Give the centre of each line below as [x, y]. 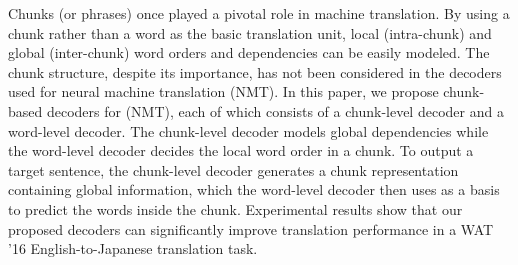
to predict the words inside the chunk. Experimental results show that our [235, 208]
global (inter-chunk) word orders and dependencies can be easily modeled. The [249, 52]
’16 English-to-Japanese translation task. [133, 248]
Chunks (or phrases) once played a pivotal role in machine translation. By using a [259, 13]
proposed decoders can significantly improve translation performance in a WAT [251, 228]
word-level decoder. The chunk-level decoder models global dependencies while [248, 130]
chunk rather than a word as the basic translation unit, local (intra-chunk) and [250, 32]
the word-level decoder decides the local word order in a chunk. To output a [241, 150]
